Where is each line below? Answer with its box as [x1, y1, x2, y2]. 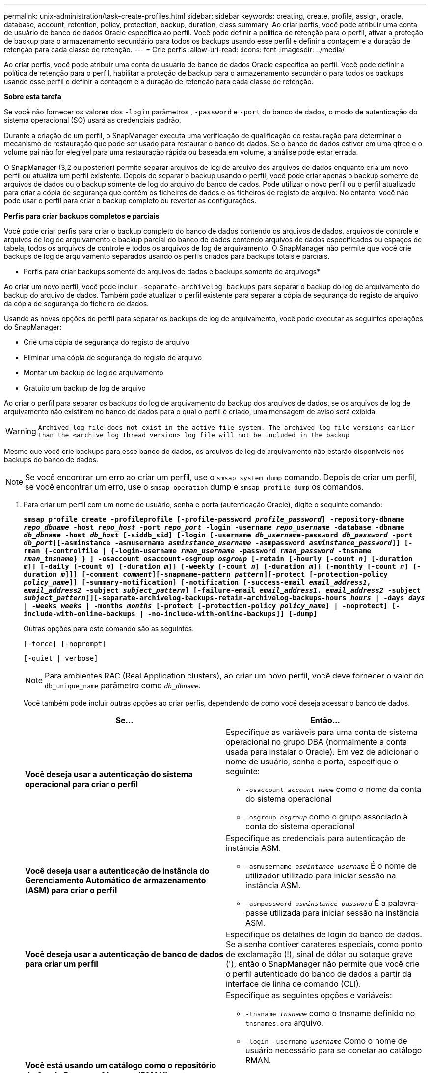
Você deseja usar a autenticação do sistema [25, 769, 193, 779]
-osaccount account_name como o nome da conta [245, 784, 422, 794]
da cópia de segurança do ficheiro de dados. [4, 299, 149, 308]
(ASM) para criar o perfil [25, 885, 117, 895]
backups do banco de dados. [4, 455, 99, 464]
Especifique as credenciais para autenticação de [226, 833, 406, 843]
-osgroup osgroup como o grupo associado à [245, 812, 408, 821]
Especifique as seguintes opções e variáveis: [226, 990, 392, 1000]
